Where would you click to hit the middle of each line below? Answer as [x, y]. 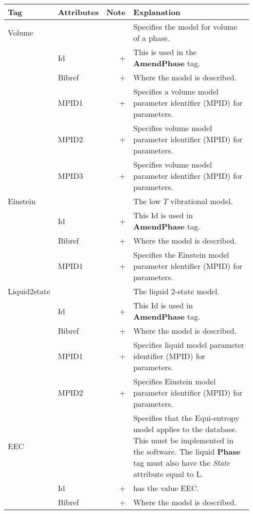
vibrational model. [202, 201]
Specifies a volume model [176, 91]
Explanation [157, 12]
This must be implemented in [183, 440]
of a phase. [152, 38]
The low [147, 201]
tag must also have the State [181, 463]
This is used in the [165, 52]
